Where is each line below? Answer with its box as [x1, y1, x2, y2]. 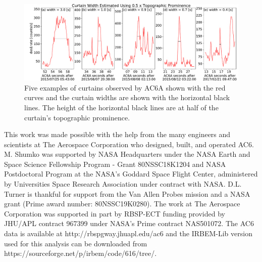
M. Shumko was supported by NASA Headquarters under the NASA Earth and [4, 149, 250, 159]
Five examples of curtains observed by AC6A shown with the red [24, 82, 226, 93]
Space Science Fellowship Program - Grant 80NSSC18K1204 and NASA [4, 158, 226, 169]
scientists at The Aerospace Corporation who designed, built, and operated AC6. [4, 139, 254, 149]
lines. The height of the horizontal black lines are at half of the [24, 102, 219, 112]
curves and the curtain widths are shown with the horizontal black [24, 92, 230, 103]
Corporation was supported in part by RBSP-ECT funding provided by [4, 208, 225, 219]
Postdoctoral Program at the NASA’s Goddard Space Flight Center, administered [4, 168, 258, 179]
